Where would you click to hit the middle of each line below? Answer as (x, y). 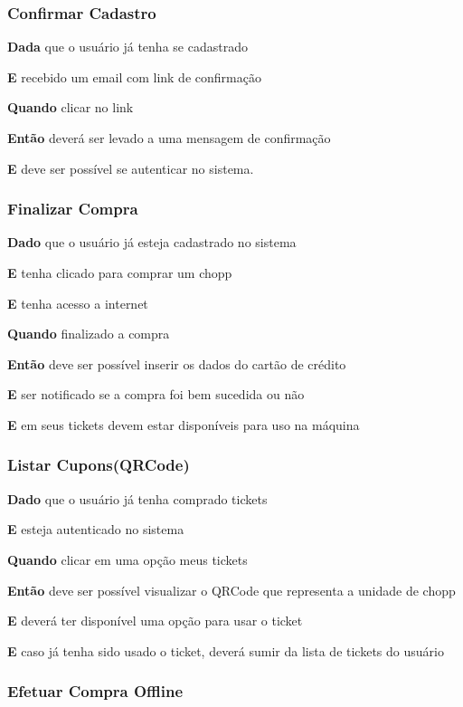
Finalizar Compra (73, 209)
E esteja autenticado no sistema (96, 529)
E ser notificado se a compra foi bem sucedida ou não (156, 394)
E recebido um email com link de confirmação (134, 76)
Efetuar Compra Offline (95, 691)
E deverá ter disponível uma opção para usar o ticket (155, 621)
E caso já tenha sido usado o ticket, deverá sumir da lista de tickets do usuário (226, 650)
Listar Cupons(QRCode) (99, 465)
